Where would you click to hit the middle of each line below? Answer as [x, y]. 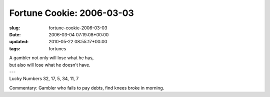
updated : [19, 42]
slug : [14, 28]
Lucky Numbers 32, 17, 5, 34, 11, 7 [44, 79]
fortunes [57, 48]
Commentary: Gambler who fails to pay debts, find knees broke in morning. [87, 88]
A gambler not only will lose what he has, [51, 58]
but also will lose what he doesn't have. [50, 65]
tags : [15, 48]
